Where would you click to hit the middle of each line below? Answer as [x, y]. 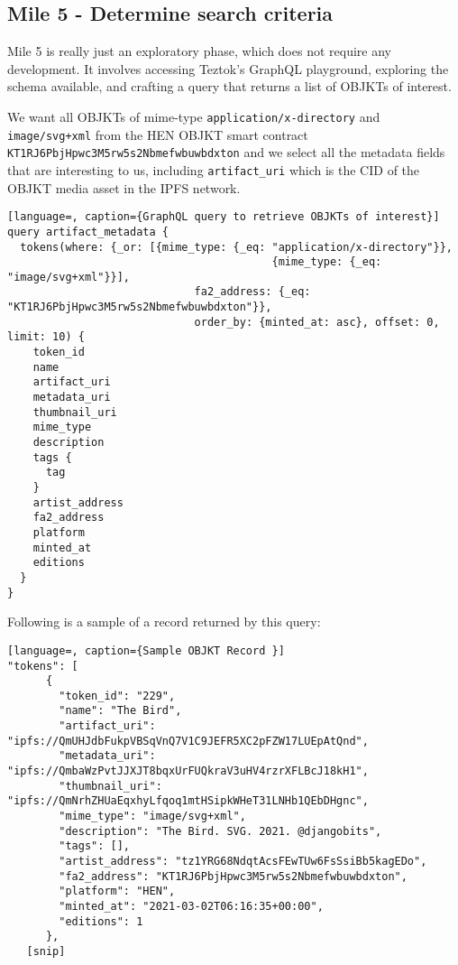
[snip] [46, 951]
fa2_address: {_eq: [252, 292]
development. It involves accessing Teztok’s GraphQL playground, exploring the [228, 68]
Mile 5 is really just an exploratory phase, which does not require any [199, 51]
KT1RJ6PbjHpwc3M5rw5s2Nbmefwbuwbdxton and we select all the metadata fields [226, 152]
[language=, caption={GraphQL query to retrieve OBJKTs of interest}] [224, 217]
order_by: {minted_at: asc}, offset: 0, [317, 322]
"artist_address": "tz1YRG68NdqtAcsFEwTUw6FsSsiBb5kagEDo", [243, 862]
